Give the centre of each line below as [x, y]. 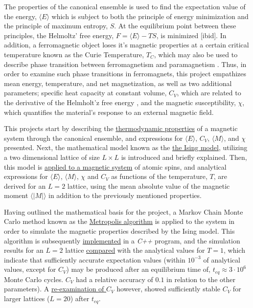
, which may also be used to [196, 54]
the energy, [20, 16]
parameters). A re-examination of [54, 289]
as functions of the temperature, [159, 176]
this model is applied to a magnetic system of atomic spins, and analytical [115, 166]
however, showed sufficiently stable [168, 289]
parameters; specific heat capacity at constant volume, [85, 93]
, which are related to [209, 93]
